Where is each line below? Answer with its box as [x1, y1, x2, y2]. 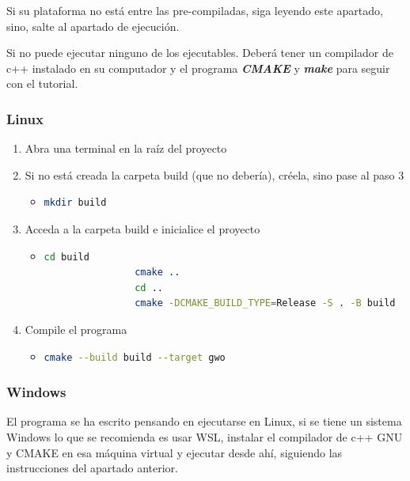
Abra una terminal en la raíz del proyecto [25, 140, 227, 157]
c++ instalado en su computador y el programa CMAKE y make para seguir [6, 59, 390, 76]
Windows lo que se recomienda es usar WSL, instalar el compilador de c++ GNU [6, 428, 403, 445]
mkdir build [44, 197, 107, 209]
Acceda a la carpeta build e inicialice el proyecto [25, 220, 260, 237]
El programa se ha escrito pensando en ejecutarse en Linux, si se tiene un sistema [6, 413, 402, 430]
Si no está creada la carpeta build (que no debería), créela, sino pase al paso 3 [25, 166, 404, 183]
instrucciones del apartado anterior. [6, 460, 178, 476]
